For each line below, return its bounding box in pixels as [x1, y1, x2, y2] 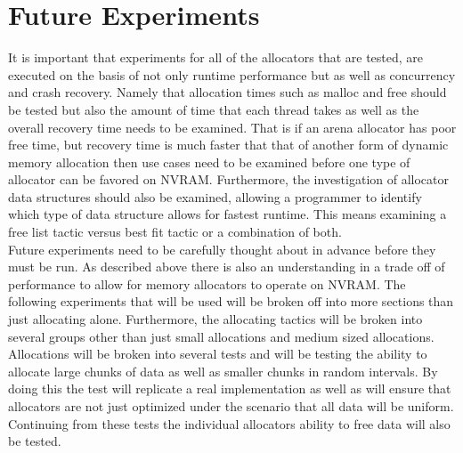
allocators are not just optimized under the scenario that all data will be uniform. [8, 397, 454, 415]
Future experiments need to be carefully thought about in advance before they [8, 239, 436, 258]
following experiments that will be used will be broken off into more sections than [8, 292, 454, 311]
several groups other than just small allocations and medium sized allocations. [8, 327, 435, 345]
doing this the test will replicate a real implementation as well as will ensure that [8, 379, 451, 398]
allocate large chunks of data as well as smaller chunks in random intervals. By [8, 361, 438, 380]
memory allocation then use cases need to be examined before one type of [8, 152, 410, 171]
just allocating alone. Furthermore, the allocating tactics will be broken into [8, 310, 423, 328]
